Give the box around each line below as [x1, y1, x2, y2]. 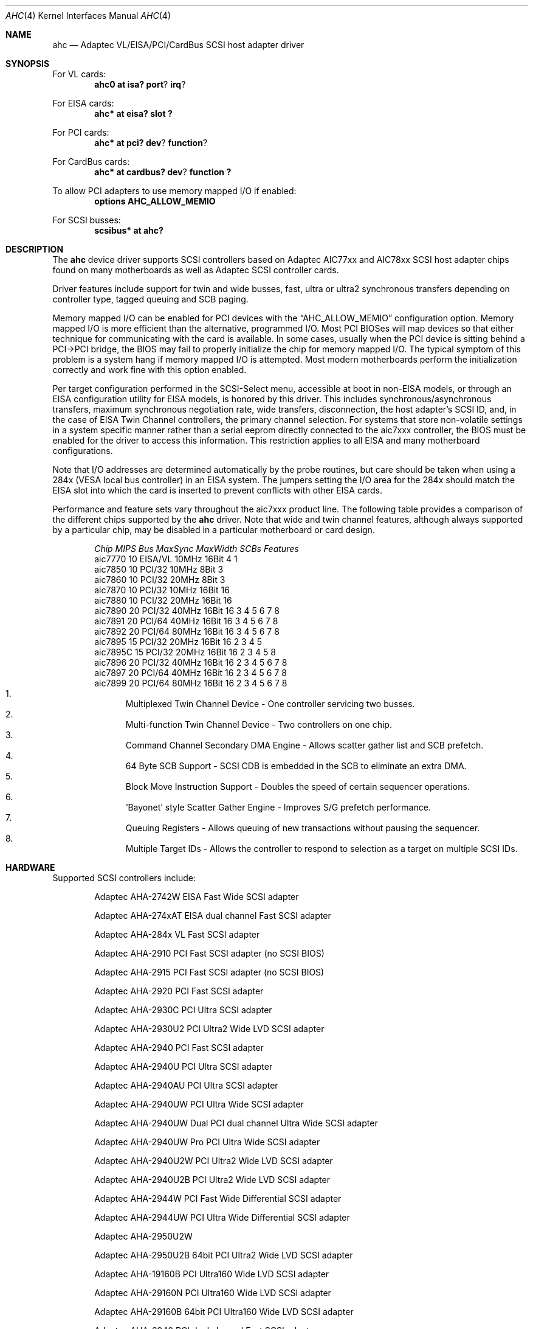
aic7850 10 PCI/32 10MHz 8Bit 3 [94, 564, 224, 574]
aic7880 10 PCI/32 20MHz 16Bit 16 [94, 595, 232, 605]
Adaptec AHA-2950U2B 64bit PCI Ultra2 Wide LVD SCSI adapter [94, 1250, 353, 1260]
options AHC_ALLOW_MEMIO [94, 196, 216, 206]
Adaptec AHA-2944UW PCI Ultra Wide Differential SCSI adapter [94, 1212, 350, 1223]
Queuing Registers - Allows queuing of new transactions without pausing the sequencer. [125, 823, 480, 833]
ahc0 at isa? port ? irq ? [94, 79, 186, 89]
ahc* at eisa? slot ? [94, 108, 173, 119]
